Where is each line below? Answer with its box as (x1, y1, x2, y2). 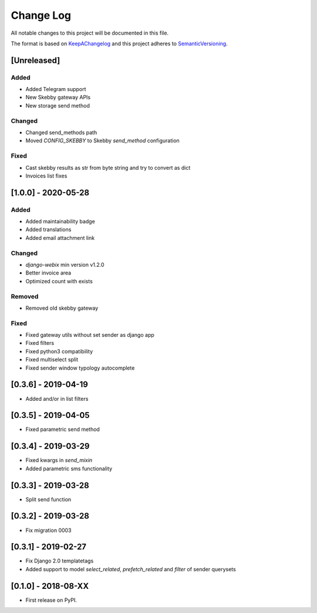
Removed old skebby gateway (25, 304, 99, 311)
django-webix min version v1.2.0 (25, 262, 105, 269)
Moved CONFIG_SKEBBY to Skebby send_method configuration (25, 137, 180, 144)
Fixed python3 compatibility (25, 347, 93, 355)
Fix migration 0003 (25, 527, 72, 534)
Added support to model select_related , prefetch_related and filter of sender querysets (25, 565, 236, 572)
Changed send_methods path (25, 129, 97, 136)
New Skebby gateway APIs (25, 94, 91, 101)
